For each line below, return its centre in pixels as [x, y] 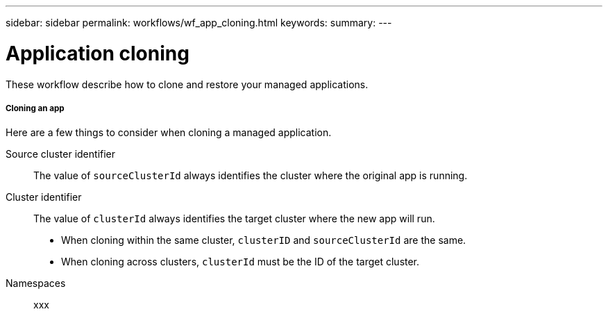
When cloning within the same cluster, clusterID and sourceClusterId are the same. [264, 240]
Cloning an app [35, 108]
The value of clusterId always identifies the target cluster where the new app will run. [234, 219]
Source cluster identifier [61, 154]
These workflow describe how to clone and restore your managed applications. [187, 84]
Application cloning [98, 53]
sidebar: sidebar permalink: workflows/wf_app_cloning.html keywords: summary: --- [199, 23]
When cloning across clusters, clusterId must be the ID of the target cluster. [240, 262]
